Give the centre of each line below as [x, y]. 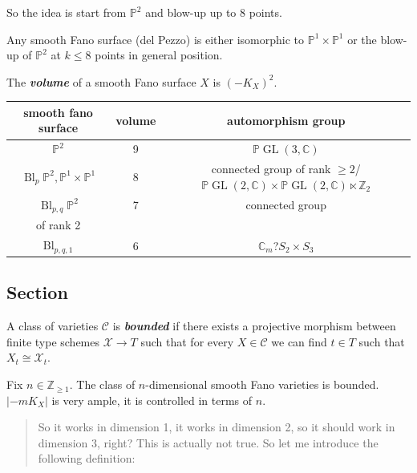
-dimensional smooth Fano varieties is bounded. [262, 384]
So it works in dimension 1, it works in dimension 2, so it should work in [217, 427]
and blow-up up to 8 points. [214, 12]
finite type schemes [53, 341]
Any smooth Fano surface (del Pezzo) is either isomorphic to [156, 39]
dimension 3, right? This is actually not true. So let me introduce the [208, 442]
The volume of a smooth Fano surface [101, 81]
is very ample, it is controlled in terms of [152, 400]
